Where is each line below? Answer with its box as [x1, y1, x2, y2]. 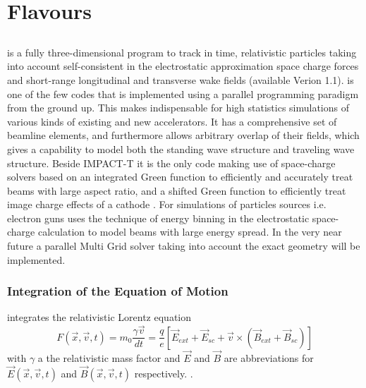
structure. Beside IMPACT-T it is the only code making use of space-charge [7, 155, 336, 170]
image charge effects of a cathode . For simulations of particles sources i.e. [7, 197, 327, 212]
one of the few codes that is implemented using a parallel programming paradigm [7, 86, 359, 101]
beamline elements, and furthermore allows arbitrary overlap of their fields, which [7, 128, 360, 143]
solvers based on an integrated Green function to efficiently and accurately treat [7, 169, 353, 184]
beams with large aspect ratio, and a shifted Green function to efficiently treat [7, 183, 346, 198]
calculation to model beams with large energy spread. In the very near [37, 224, 342, 239]
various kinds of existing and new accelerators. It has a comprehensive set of [7, 114, 337, 128]
